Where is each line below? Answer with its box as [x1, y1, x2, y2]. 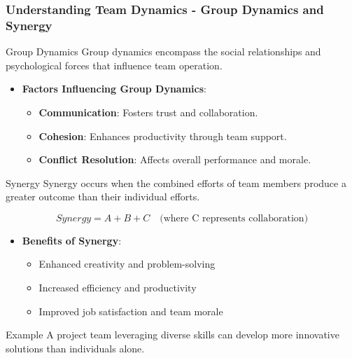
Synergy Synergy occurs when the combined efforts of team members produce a [6, 175, 346, 190]
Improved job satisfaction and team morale [38, 303, 223, 318]
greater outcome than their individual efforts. [6, 189, 200, 204]
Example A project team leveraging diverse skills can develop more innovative [6, 327, 339, 342]
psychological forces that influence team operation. [6, 57, 223, 72]
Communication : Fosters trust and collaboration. [38, 104, 258, 119]
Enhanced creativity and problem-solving [38, 256, 216, 271]
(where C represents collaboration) [160, 213, 309, 223]
